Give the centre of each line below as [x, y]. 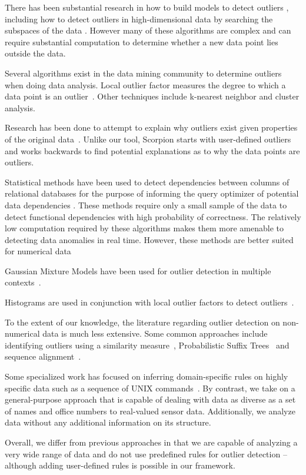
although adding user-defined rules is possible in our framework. [120, 465]
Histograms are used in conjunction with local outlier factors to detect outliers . [149, 302]
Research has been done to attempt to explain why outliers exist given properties [151, 127]
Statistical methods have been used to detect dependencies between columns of [147, 182]
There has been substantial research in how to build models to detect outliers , [147, 7]
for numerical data [38, 251]
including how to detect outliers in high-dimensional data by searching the [139, 19]
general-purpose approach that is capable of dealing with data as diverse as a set [150, 399]
